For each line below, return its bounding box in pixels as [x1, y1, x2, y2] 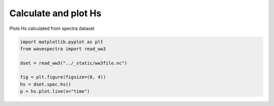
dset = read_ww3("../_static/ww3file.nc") [20, 60, 127, 66]
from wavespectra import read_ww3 [20, 46, 106, 52]
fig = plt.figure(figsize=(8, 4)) [20, 74, 106, 80]
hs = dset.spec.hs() [20, 81, 71, 87]
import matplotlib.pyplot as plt [20, 39, 104, 45]
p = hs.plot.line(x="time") [20, 89, 90, 94]
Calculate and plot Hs [9, 8, 101, 19]
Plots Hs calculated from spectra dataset [9, 25, 95, 31]
